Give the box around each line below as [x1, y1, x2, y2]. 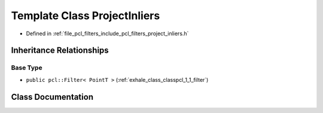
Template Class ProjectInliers [11, 9, 160, 22]
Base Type [11, 63, 42, 72]
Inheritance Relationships [11, 45, 109, 56]
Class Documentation [11, 91, 94, 102]
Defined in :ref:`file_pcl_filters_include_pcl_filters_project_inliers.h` [26, 30, 189, 37]
